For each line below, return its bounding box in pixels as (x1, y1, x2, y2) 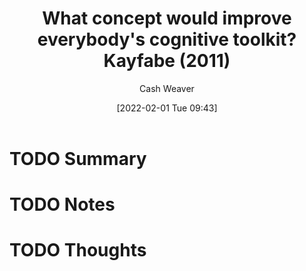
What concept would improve (42, 7, 292, 30)
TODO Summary (9, 147, 147, 170)
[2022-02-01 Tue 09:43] (116, 102, 218, 114)
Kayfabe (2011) (103, 50, 231, 72)
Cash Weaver (139, 82, 195, 94)
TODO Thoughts (9, 239, 147, 262)
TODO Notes (9, 193, 116, 216)
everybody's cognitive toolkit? (37, 28, 297, 51)
